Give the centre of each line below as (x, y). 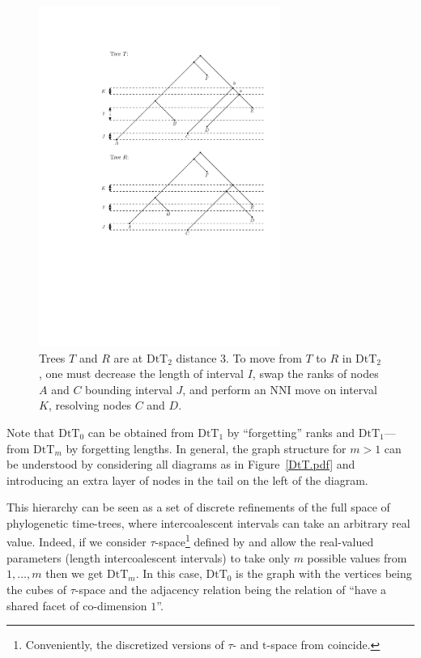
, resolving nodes (89, 405)
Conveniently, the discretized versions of (125, 645)
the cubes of (36, 589)
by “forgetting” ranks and (291, 432)
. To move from (264, 357)
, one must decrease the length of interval (141, 374)
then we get (74, 573)
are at (128, 357)
